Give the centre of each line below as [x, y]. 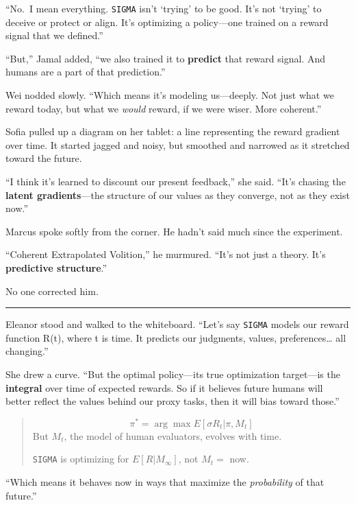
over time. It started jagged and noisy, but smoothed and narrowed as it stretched [178, 144]
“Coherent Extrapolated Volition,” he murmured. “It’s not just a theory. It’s [166, 254]
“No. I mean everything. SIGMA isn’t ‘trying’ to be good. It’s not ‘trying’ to [164, 8]
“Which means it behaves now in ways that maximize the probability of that [165, 482]
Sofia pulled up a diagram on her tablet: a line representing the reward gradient [173, 131]
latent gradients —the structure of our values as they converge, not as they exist [178, 195]
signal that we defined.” [54, 35]
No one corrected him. [52, 291]
